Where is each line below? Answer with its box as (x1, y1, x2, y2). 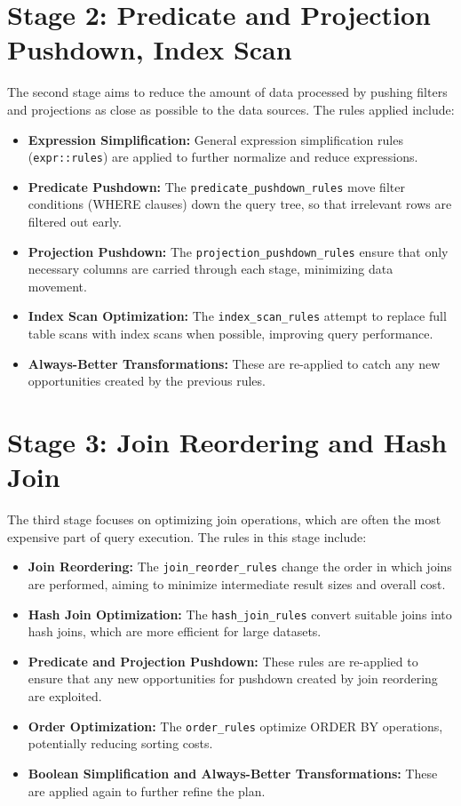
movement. (28, 276, 87, 295)
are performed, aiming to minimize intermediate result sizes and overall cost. (28, 575, 446, 594)
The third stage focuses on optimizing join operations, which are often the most (7, 510, 441, 529)
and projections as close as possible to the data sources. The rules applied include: (7, 100, 455, 118)
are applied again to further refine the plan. (28, 781, 266, 800)
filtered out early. (28, 212, 122, 230)
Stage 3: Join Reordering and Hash (7, 424, 448, 460)
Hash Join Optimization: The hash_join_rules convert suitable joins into (28, 604, 452, 623)
